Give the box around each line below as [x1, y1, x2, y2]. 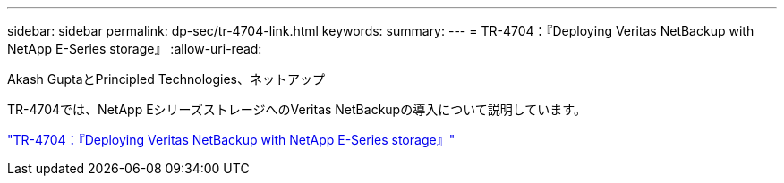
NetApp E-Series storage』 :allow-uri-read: [7, 41, 262, 56]
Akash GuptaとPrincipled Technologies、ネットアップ [7, 71, 326, 87]
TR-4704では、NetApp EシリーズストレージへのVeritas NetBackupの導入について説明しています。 [7, 102, 586, 117]
